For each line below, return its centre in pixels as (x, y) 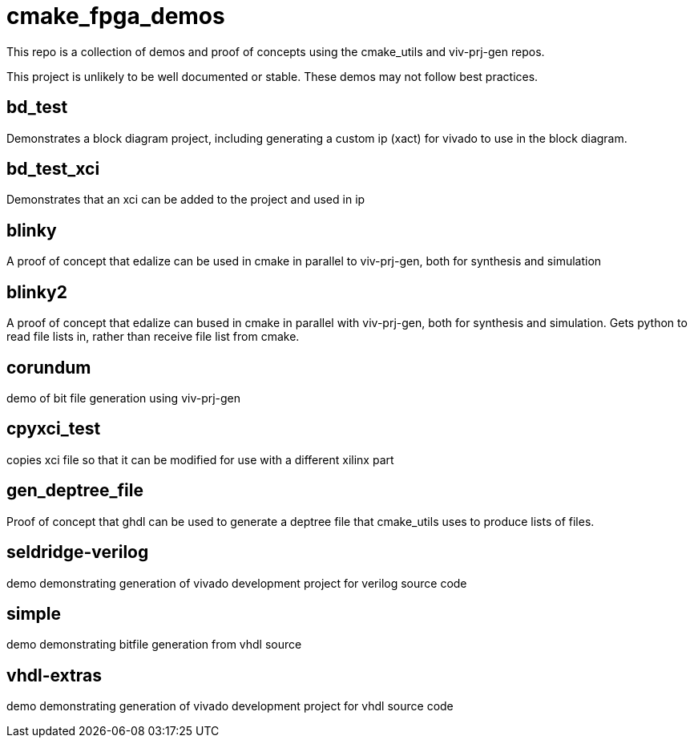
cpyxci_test (54, 429)
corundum (49, 367)
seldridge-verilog (78, 552)
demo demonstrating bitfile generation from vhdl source (154, 645)
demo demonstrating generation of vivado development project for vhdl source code (230, 706)
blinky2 (37, 292)
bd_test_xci (53, 169)
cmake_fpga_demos (116, 16)
